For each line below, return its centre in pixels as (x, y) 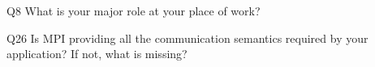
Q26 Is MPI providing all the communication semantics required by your (187, 38)
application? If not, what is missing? (97, 54)
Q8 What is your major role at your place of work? (134, 10)
